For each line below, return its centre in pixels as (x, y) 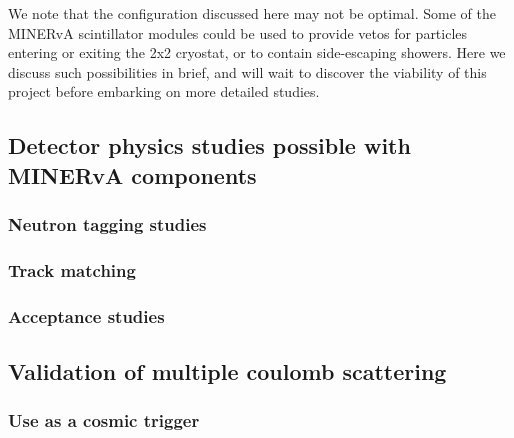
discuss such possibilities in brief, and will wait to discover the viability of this (247, 71)
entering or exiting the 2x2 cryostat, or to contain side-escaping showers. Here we (257, 52)
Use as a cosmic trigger (104, 420)
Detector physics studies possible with (209, 145)
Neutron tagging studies (107, 224)
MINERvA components (132, 174)
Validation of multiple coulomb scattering (227, 371)
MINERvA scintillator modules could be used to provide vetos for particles (238, 32)
